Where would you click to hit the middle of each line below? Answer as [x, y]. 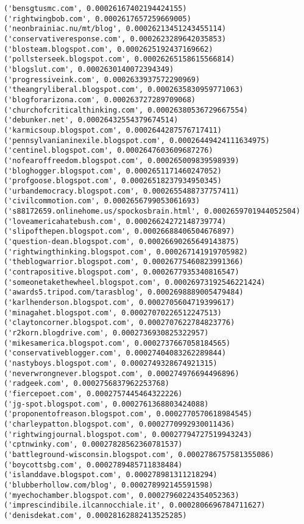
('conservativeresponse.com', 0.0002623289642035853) [115, 39]
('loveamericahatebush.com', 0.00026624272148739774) [115, 221]
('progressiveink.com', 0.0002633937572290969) [102, 79]
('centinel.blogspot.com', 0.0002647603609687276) [108, 151]
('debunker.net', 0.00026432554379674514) [91, 120]
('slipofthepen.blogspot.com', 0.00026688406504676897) [119, 232]
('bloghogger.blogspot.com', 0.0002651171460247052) [113, 171]
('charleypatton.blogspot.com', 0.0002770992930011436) [119, 424]
